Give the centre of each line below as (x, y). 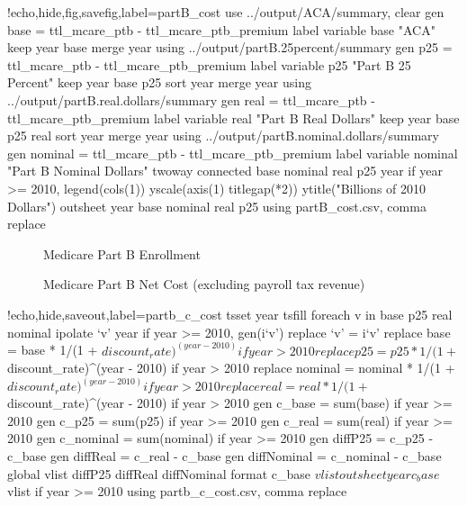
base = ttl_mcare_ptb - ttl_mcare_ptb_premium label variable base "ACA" (221, 29)
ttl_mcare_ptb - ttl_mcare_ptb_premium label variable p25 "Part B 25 (209, 64)
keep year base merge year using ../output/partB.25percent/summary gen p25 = (230, 47)
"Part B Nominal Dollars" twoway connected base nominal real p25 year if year (225, 171)
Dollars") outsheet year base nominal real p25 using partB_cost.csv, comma (217, 206)
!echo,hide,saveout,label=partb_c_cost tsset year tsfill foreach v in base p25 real (230, 314)
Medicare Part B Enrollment (122, 253)
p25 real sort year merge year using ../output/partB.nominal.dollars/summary (223, 136)
